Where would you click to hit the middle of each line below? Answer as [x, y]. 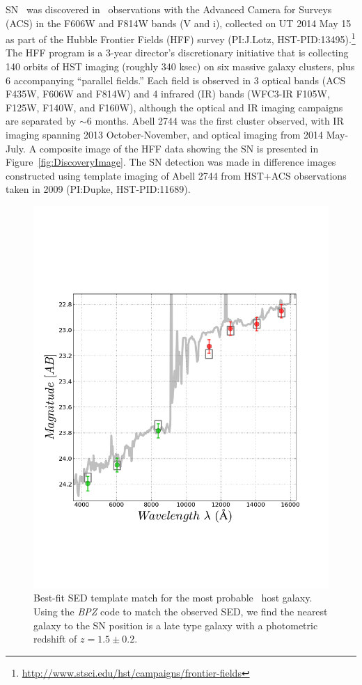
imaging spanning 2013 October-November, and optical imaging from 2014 [164, 134]
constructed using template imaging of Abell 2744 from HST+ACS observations [176, 175]
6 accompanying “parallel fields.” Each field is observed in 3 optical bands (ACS [176, 80]
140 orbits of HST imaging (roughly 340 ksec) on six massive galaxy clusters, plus [180, 66]
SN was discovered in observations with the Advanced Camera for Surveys [169, 9]
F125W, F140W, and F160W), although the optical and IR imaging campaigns [174, 107]
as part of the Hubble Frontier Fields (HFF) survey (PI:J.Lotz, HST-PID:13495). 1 [181, 38]
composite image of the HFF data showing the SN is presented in [179, 148]
